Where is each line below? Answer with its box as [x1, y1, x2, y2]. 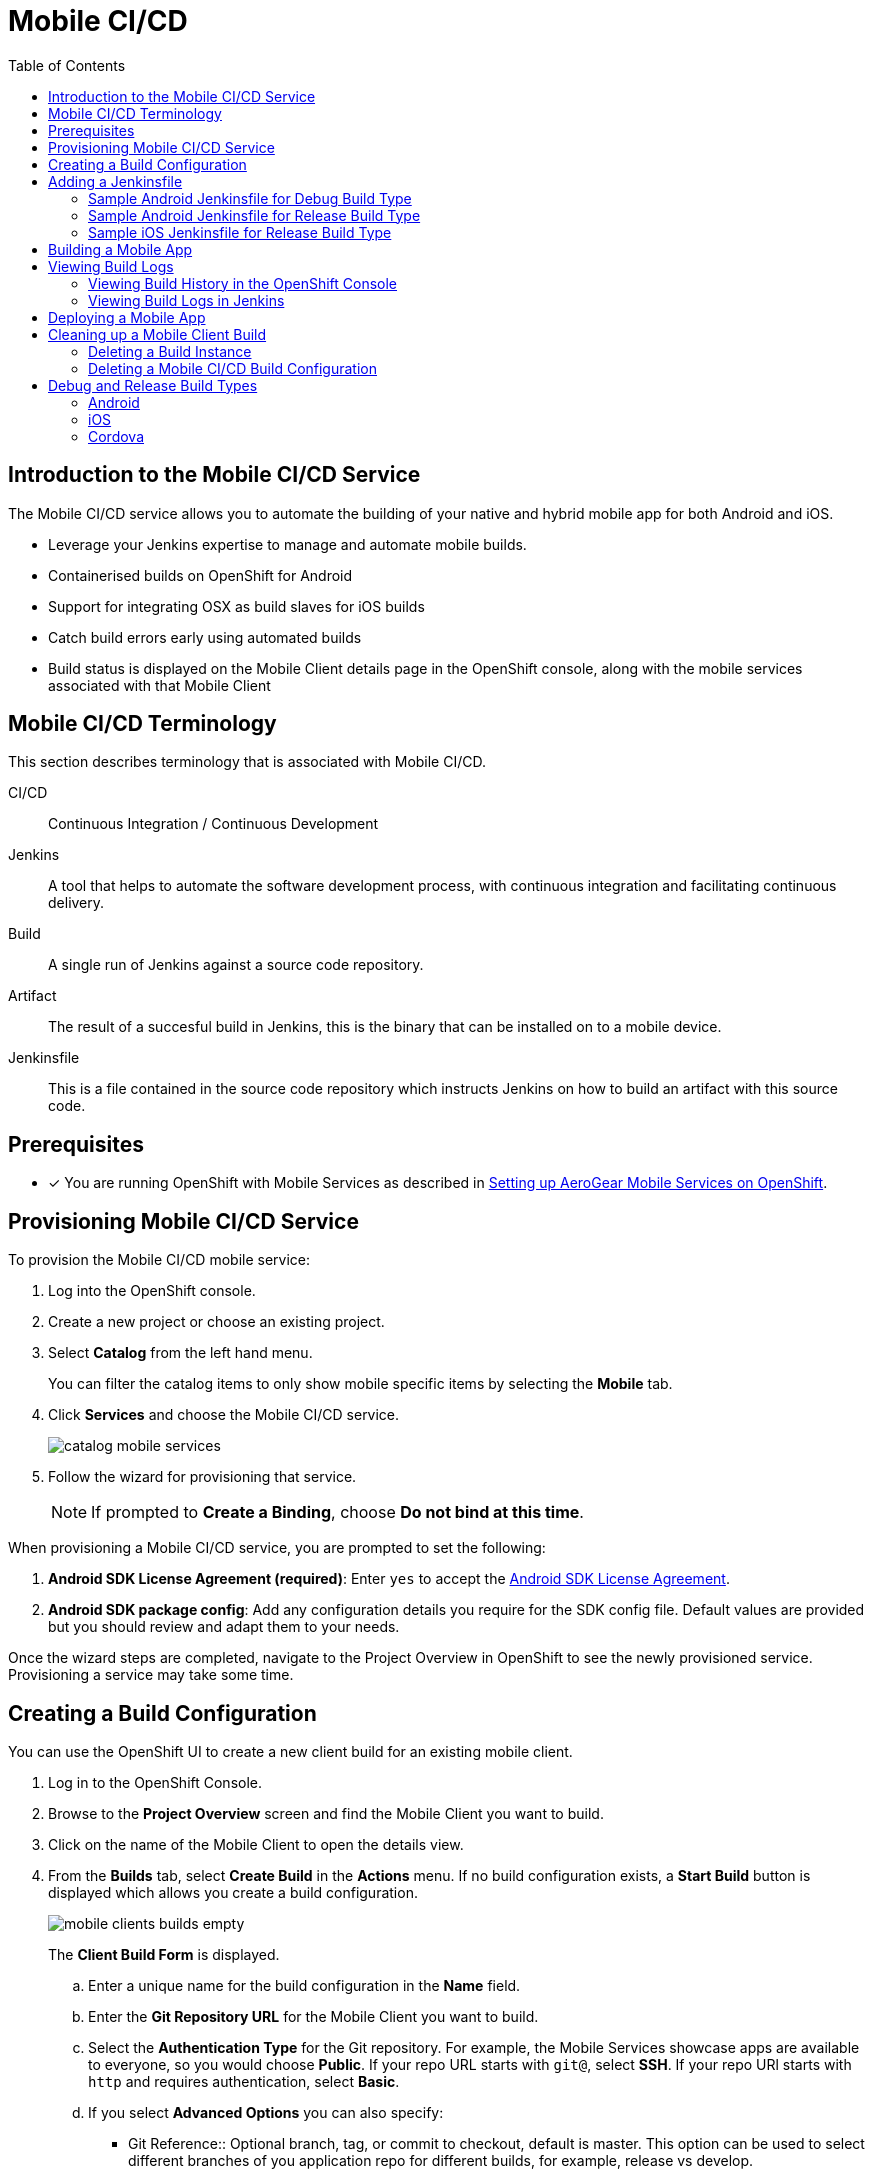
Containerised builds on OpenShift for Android [48, 566, 353, 584]
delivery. [48, 894, 105, 912]
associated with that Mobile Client [48, 676, 271, 694]
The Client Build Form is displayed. [48, 1945, 280, 1963]
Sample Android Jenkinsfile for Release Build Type [88, 206, 421, 224]
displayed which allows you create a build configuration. [48, 1883, 418, 1901]
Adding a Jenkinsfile [48, 172, 183, 190]
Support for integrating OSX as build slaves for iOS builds [48, 597, 425, 615]
